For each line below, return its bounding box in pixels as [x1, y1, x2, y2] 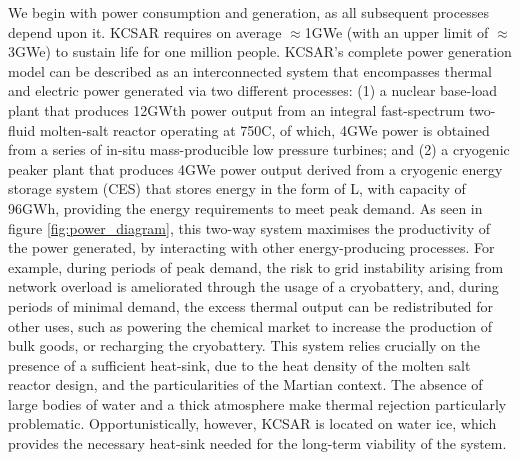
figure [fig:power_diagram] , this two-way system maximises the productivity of [8, 217, 490, 238]
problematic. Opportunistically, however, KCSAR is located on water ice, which [8, 413, 497, 434]
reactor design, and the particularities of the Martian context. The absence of [8, 374, 483, 395]
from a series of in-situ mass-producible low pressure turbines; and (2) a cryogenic [8, 139, 510, 160]
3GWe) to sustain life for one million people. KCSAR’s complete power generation [8, 41, 512, 62]
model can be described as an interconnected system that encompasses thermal [8, 60, 492, 81]
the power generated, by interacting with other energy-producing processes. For [8, 237, 495, 258]
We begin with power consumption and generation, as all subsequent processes [8, 2, 489, 22]
